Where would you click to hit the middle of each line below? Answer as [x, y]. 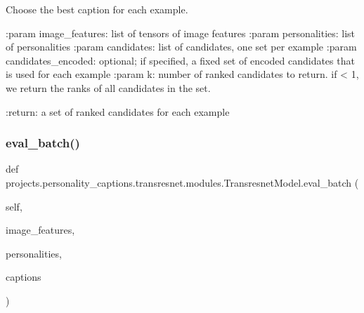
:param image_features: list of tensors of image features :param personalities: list [181, 33]
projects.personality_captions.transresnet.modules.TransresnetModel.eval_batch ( [182, 182]
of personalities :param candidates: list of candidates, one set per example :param [181, 47]
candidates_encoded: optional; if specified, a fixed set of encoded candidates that [180, 60]
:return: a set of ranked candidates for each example [118, 111]
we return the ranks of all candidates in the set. [108, 87]
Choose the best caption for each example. [97, 9]
